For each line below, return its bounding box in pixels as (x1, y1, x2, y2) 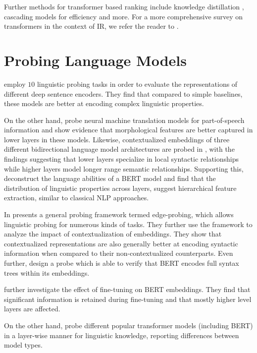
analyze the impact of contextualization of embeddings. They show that (4, 229, 222, 239)
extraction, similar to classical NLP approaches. (4, 192, 149, 203)
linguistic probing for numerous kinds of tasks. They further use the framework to (4, 219, 253, 229)
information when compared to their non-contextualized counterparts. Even (4, 248, 233, 258)
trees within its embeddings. (4, 267, 90, 278)
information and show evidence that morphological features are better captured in (4, 124, 253, 135)
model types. (4, 340, 43, 350)
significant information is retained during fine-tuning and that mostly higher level (4, 294, 252, 304)
